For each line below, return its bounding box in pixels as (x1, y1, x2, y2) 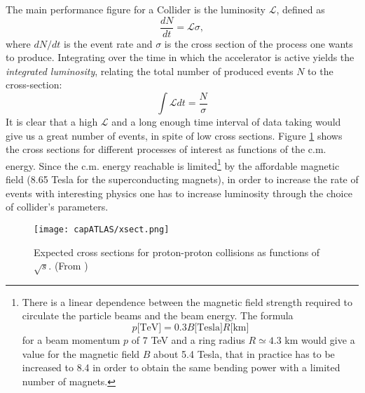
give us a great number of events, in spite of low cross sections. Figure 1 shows (6, 128, 343, 142)
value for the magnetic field (22, 346, 140, 361)
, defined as (276, 2, 325, 16)
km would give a (284, 333, 355, 347)
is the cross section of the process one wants (164, 36, 353, 51)
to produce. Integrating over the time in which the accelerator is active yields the (6, 50, 354, 65)
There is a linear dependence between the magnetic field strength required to (22, 294, 353, 309)
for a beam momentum (22, 333, 120, 347)
